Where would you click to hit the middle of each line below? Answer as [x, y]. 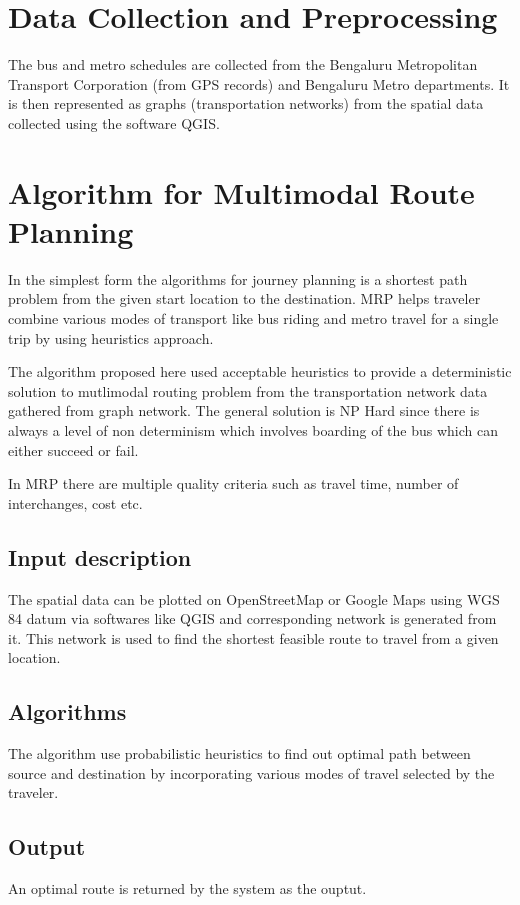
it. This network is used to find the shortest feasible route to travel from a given [253, 637]
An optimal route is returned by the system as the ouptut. [187, 888]
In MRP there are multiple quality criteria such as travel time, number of [233, 483]
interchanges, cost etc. [75, 502]
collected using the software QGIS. [114, 122]
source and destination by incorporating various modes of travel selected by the [251, 772]
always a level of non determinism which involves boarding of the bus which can [253, 429]
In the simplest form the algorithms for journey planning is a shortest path [238, 278]
